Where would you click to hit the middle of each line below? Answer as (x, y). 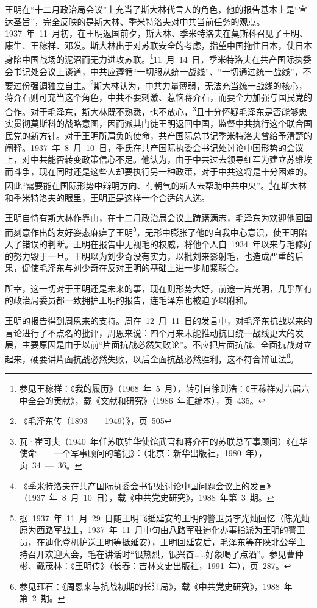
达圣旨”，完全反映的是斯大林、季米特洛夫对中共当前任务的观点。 (135, 21)
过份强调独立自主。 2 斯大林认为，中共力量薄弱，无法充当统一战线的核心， (160, 84)
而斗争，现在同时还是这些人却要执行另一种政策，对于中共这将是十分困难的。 (158, 171)
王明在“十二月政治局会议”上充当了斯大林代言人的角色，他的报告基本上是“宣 (156, 9)
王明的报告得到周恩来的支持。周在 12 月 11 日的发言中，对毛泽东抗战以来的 (158, 320)
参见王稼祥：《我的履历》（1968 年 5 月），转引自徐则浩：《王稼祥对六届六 (164, 388)
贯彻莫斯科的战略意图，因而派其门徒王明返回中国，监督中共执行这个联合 (158, 123)
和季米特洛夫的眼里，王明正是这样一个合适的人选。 (107, 197)
